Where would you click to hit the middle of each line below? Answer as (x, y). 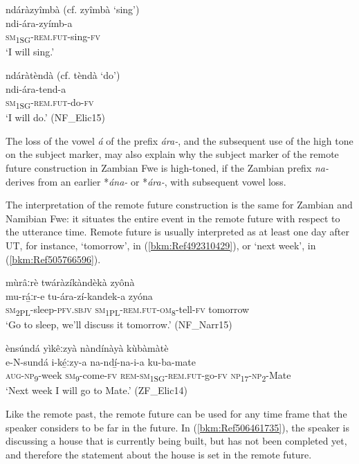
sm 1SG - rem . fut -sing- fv (53, 37)
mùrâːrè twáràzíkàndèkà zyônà (70, 282)
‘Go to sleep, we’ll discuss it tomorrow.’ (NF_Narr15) (119, 324)
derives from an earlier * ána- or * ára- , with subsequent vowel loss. (146, 181)
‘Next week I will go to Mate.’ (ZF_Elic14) (96, 390)
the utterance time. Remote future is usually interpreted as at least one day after (177, 232)
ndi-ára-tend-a (36, 88)
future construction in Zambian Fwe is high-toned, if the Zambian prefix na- (167, 168)
